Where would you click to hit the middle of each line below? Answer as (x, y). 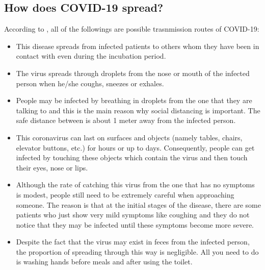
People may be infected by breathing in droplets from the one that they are (134, 100)
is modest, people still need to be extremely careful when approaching (125, 194)
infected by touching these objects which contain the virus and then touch (132, 157)
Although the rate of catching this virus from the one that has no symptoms (135, 185)
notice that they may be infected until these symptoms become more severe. (135, 224)
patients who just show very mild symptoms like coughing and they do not (133, 215)
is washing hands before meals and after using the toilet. (104, 262)
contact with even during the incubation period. (91, 56)
